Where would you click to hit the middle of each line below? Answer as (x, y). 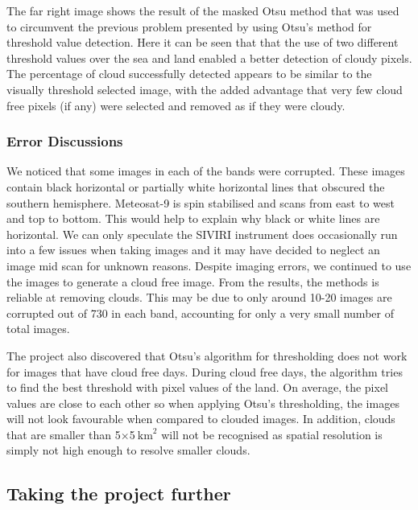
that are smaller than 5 (64, 434)
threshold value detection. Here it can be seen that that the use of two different (203, 42)
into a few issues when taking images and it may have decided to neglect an (193, 250)
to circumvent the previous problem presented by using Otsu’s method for (189, 26)
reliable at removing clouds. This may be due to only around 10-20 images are (199, 297)
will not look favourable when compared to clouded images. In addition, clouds (201, 419)
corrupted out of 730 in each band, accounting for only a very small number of (200, 313)
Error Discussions (65, 141)
